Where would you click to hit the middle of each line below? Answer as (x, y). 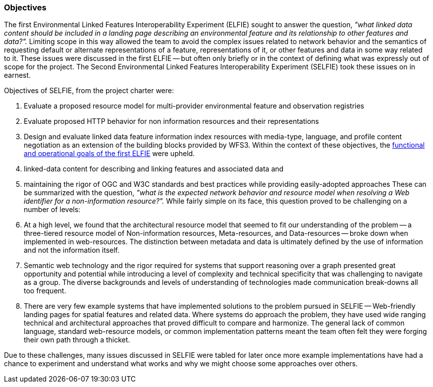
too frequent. (45, 291)
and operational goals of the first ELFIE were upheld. (109, 154)
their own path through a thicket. (77, 340)
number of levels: (52, 210)
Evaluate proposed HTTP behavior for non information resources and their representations (171, 121)
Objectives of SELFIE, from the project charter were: (89, 91)
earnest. (18, 75)
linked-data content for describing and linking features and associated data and (154, 169)
